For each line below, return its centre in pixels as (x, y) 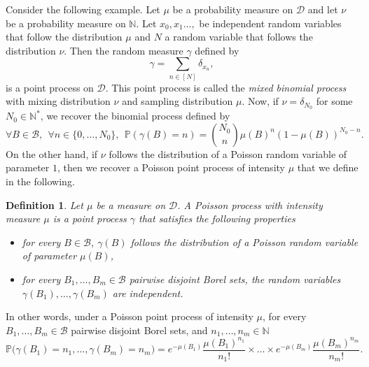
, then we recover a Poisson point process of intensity (171, 167)
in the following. (40, 181)
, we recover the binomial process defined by (135, 116)
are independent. (148, 293)
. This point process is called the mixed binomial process (226, 87)
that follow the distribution (64, 37)
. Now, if (260, 101)
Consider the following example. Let (83, 9)
